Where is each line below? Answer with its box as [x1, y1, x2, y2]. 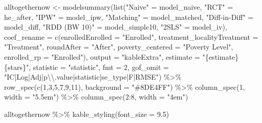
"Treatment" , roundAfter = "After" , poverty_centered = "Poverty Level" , [4, 41, 233, 52]
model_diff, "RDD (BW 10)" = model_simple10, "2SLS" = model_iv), [4, 21, 227, 32]
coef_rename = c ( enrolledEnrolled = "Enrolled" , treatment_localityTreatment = [4, 31, 258, 42]
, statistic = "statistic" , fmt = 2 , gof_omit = [29, 61, 169, 72]
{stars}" [4, 61, 29, 72]
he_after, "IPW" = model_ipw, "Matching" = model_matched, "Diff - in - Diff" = [4, 11, 254, 22]
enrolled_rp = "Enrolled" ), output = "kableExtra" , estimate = [4, 51, 200, 62]
